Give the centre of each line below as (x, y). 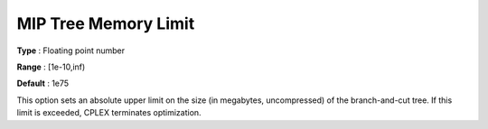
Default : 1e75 (43, 83)
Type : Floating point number (71, 51)
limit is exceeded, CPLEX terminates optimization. (109, 113)
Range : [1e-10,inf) (51, 67)
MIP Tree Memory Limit (106, 23)
